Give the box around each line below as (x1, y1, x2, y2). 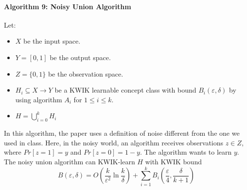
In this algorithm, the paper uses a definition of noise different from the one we (4, 128, 240, 138)
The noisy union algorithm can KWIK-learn (4, 156, 135, 166)
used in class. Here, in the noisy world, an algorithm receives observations (4, 137, 224, 147)
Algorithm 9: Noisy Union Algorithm (4, 1, 131, 11)
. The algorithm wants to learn (140, 147, 232, 157)
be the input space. (23, 36, 81, 46)
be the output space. (50, 52, 111, 62)
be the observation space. (48, 68, 123, 79)
